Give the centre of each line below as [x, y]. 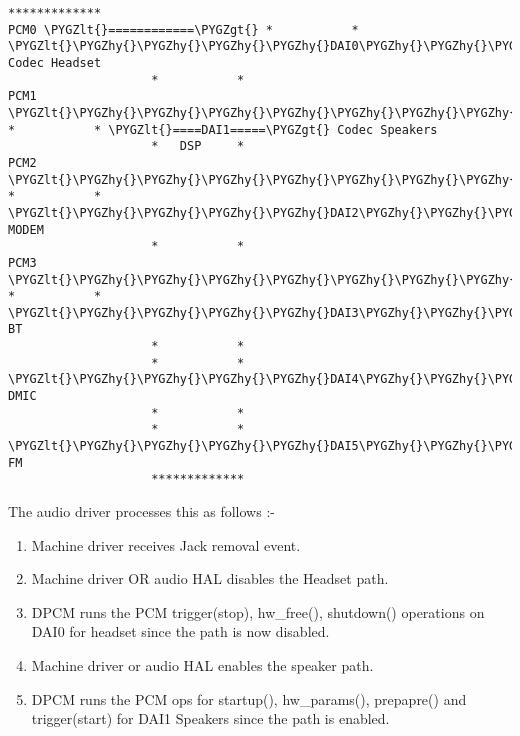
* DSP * [198, 146]
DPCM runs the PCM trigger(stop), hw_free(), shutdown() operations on [258, 611]
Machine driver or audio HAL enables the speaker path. [202, 665]
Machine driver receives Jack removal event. [166, 544]
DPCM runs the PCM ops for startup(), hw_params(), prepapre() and [249, 698]
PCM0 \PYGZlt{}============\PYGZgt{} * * [183, 29]
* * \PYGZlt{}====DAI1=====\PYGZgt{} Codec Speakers [223, 129]
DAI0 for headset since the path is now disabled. [180, 631]
